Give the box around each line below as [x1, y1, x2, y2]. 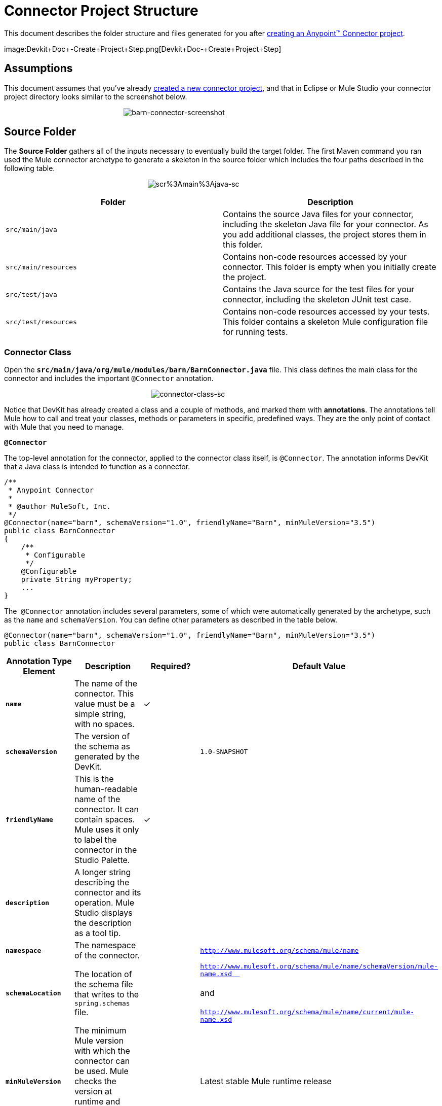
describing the [74, 877, 130, 888]
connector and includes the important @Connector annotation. [4, 374, 214, 383]
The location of [74, 969, 132, 979]
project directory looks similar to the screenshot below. [4, 92, 187, 101]
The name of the [74, 678, 137, 689]
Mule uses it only [74, 824, 139, 835]
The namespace [74, 940, 136, 951]
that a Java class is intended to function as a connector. [4, 462, 190, 471]
